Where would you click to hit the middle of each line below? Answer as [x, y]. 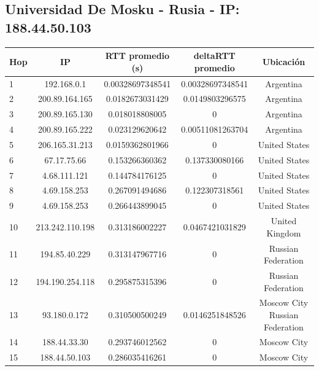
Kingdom [284, 232]
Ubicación [284, 61]
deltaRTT [214, 56]
